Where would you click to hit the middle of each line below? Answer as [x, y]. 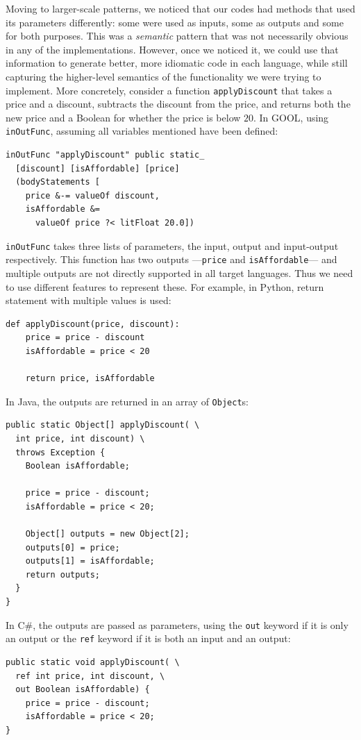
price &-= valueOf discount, [92, 195]
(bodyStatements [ [58, 182]
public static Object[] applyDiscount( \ [103, 425]
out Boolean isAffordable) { [83, 690]
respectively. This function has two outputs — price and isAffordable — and [171, 259]
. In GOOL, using [291, 117]
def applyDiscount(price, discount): [93, 324]
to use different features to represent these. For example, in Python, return [165, 286]
